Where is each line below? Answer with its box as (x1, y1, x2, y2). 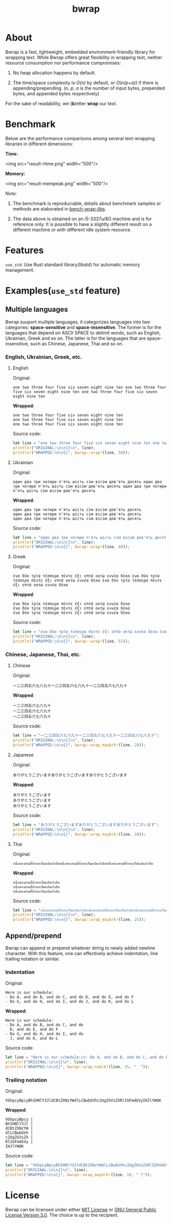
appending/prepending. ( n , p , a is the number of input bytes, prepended (12, 85, 165, 91)
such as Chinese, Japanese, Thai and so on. (30, 340, 124, 346)
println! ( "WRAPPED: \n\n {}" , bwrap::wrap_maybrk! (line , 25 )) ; (12, 917, 146, 922)
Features (5, 244, 44, 256)
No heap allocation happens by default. (12, 70, 96, 76)
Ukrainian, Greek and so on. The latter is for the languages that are (5, 335, 146, 341)
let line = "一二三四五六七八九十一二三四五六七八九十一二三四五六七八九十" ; (12, 733, 160, 738)
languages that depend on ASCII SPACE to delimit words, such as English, (5, 329, 161, 336)
